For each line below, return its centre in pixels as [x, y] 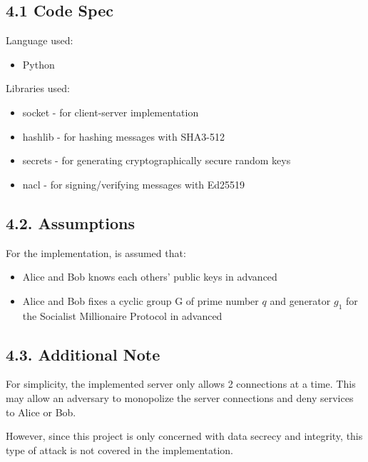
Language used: [40, 40]
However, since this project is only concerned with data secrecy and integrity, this [184, 436]
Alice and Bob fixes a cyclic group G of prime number [140, 300]
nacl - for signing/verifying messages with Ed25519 [134, 184]
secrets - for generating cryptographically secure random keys [157, 160]
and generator [300, 300]
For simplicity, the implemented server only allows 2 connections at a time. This [181, 384]
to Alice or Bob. [41, 412]
